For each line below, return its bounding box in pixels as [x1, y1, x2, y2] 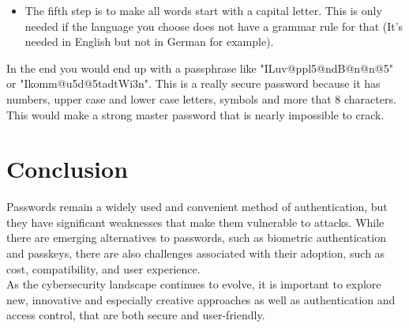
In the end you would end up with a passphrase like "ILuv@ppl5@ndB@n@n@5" [6, 59, 393, 76]
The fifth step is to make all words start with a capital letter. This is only [24, 2, 382, 18]
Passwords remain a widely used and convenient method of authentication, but [6, 198, 388, 215]
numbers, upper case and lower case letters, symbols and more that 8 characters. [6, 90, 396, 107]
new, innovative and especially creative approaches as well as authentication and [6, 291, 396, 307]
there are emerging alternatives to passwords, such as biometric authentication [6, 229, 386, 246]
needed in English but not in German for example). [24, 33, 274, 50]
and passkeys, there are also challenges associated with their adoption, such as [6, 245, 385, 262]
